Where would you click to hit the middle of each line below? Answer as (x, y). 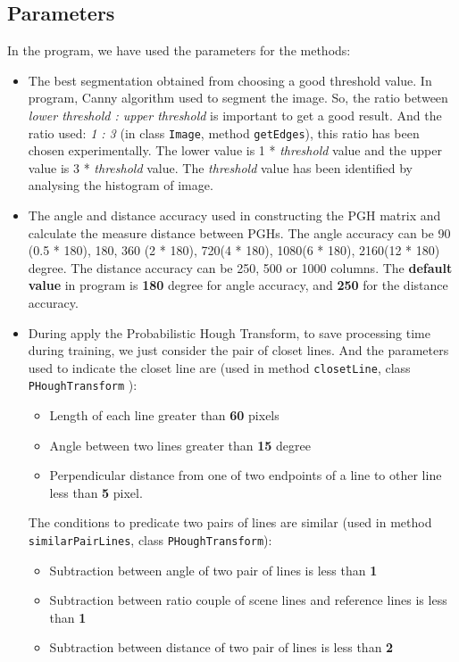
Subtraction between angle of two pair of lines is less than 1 (213, 570)
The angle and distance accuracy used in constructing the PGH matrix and (234, 215)
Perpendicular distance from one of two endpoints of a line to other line (246, 475)
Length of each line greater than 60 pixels (164, 415)
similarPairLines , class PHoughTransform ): (150, 540)
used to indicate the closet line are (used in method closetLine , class (219, 367)
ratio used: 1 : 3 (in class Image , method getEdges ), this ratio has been (224, 132)
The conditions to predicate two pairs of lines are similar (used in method (230, 522)
